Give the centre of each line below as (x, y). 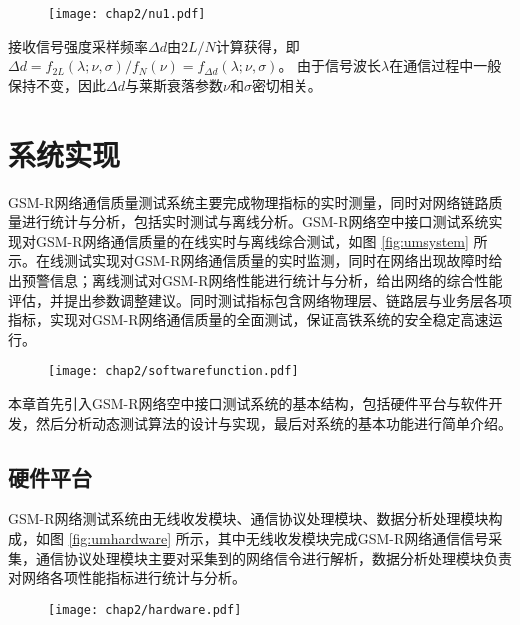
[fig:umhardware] (120, 537)
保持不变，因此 (57, 84)
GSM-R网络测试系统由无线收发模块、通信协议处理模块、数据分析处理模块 (248, 518)
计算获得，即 (257, 45)
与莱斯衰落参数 (173, 84)
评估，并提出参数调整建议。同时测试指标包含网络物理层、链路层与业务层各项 (260, 299)
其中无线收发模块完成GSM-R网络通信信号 (353, 537)
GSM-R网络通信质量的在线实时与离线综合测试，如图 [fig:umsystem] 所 (261, 240)
